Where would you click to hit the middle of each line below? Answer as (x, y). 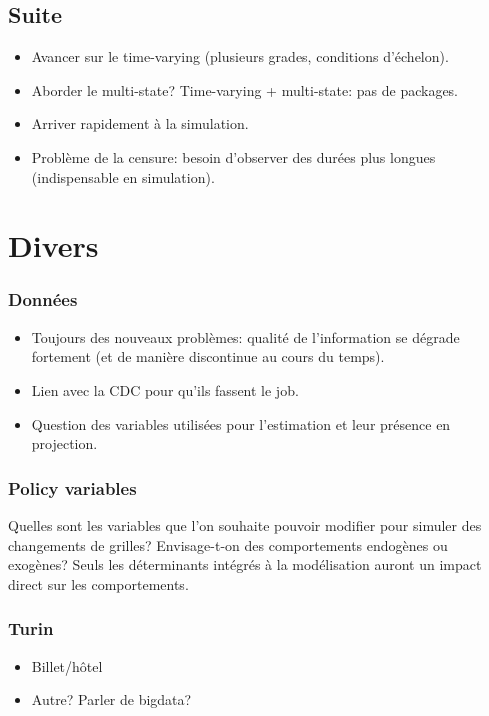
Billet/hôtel (67, 665)
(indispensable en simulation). (123, 176)
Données (43, 299)
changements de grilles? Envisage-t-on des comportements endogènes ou (228, 544)
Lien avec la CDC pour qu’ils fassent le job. (165, 389)
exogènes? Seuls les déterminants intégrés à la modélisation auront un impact (245, 564)
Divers (53, 245)
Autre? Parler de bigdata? (111, 699)
